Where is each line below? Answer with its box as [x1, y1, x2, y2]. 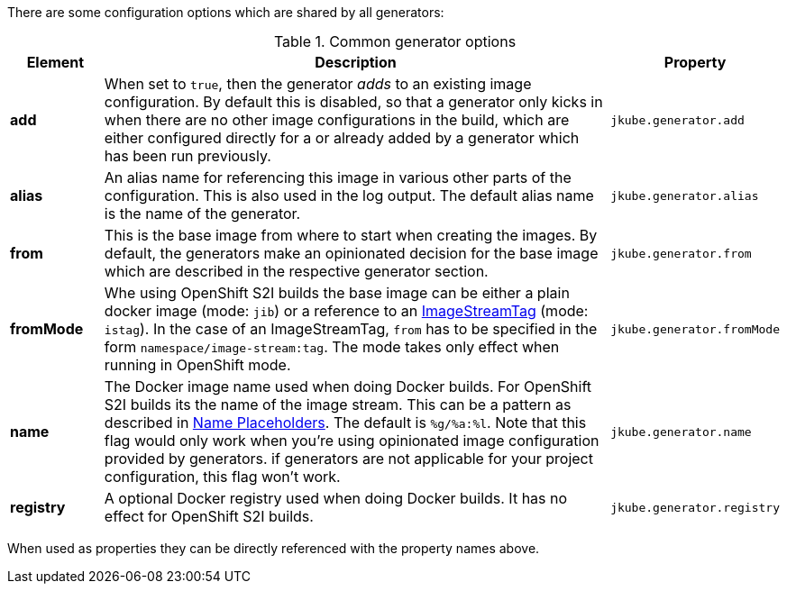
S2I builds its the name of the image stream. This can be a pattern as [104, 396, 572, 414]
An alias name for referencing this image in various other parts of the [104, 168, 572, 186]
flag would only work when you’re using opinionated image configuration [104, 432, 599, 450]
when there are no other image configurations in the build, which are [104, 111, 570, 129]
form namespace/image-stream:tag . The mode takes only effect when [104, 338, 560, 356]
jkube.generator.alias [610, 188, 759, 203]
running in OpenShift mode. [104, 356, 291, 374]
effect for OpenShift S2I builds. [104, 507, 314, 525]
